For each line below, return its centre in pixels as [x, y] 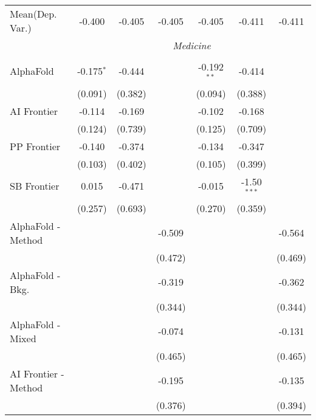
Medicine [192, 45]
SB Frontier [35, 186]
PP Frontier [35, 146]
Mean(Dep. [33, 14]
